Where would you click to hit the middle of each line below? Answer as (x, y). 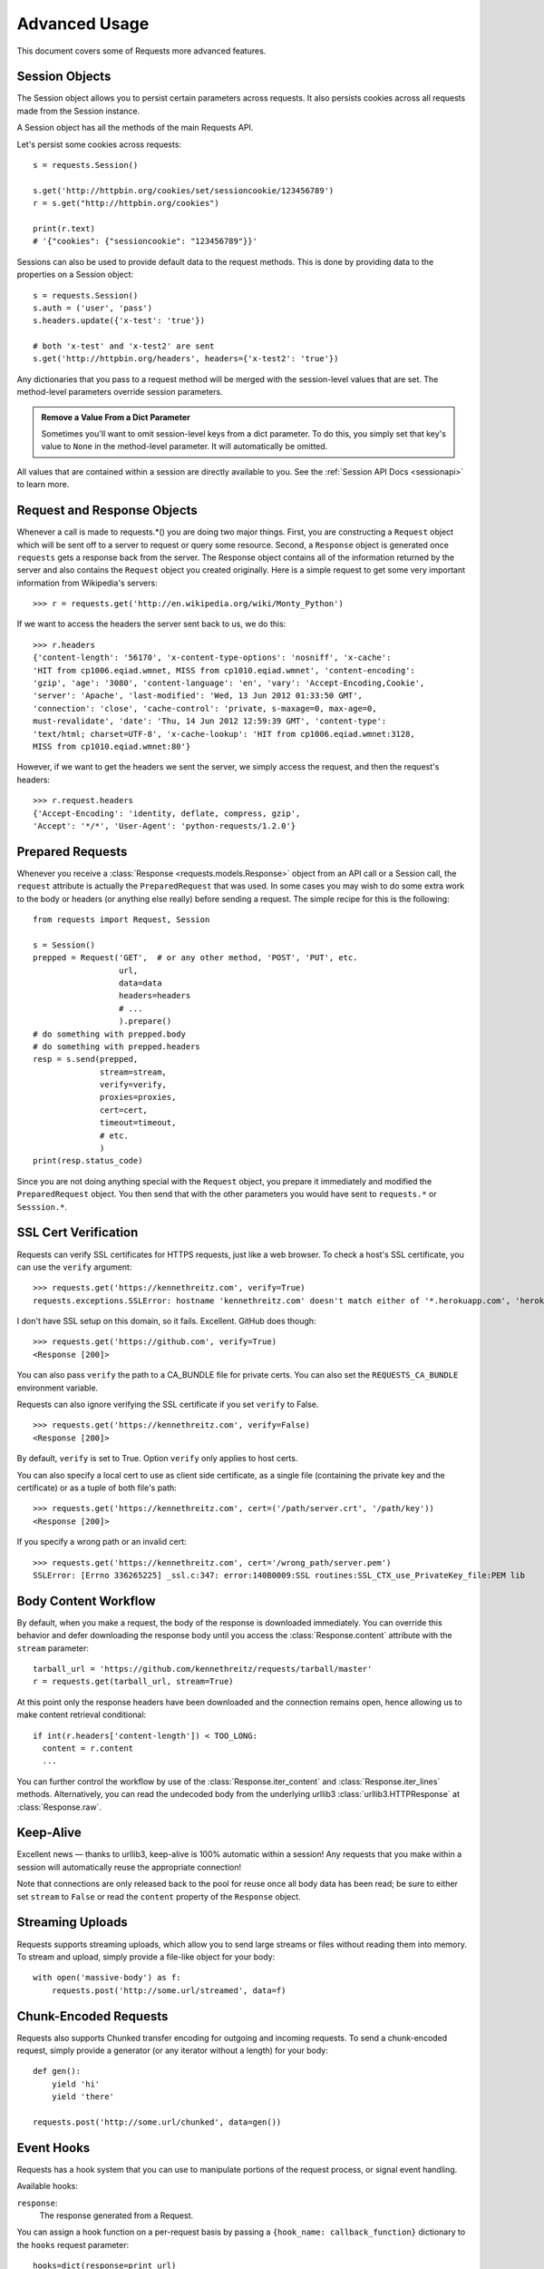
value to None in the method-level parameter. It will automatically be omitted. (185, 447)
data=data (140, 983)
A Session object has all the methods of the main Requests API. (135, 128)
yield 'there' (83, 2097)
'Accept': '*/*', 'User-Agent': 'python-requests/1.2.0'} (165, 825)
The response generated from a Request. (117, 2215)
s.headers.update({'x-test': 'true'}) (119, 321)
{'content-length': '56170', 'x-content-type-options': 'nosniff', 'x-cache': (212, 658)
